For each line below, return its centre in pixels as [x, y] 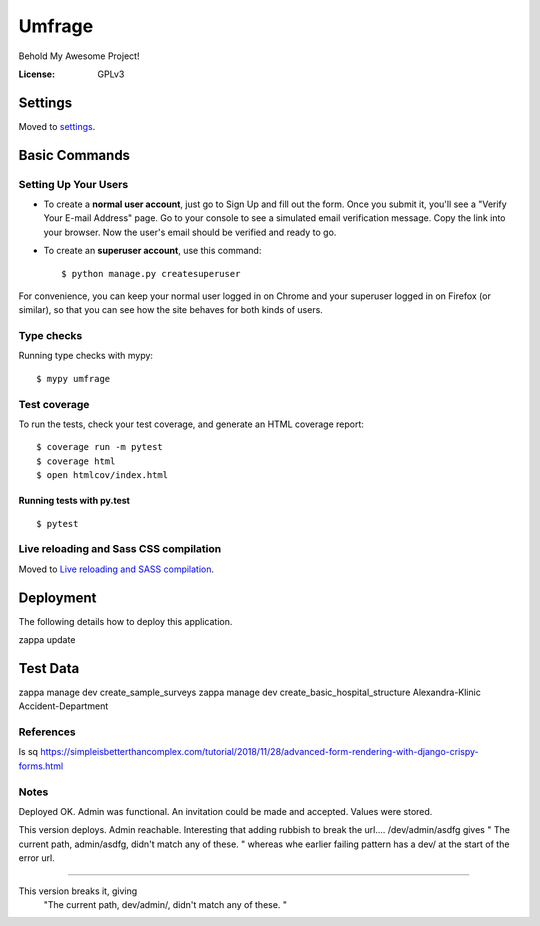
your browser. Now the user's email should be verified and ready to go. [190, 232]
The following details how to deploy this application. [125, 621]
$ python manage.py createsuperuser [151, 273]
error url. [36, 858]
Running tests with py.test [74, 501]
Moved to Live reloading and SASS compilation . [116, 569]
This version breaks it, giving [78, 891]
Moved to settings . [57, 126]
